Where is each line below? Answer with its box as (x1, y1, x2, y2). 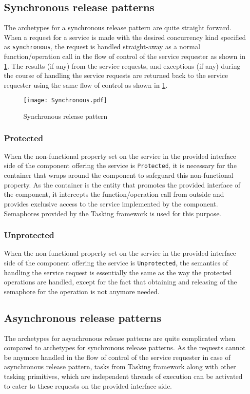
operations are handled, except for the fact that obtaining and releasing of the (4, 277, 237, 287)
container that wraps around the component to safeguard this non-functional (4, 170, 233, 180)
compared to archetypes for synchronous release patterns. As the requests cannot (4, 342, 246, 353)
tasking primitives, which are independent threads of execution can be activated (4, 371, 243, 381)
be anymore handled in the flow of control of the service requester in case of (4, 352, 231, 362)
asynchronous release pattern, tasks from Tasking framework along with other (4, 361, 236, 372)
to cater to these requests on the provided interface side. (4, 380, 172, 391)
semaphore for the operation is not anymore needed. (4, 286, 160, 296)
